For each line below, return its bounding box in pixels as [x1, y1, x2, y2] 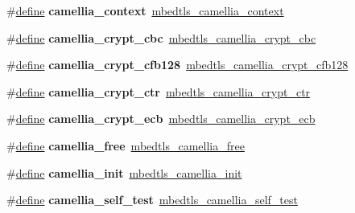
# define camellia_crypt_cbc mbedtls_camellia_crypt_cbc [6, 29, 316, 46]
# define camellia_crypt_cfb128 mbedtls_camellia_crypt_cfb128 [6, 56, 349, 73]
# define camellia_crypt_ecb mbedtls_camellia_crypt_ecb [6, 110, 316, 127]
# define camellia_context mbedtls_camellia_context [6, 2, 284, 18]
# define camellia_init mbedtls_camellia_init [6, 164, 242, 181]
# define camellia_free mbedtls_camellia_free [6, 137, 245, 154]
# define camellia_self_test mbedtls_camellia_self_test [6, 191, 298, 208]
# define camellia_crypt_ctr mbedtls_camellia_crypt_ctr [6, 83, 311, 100]
